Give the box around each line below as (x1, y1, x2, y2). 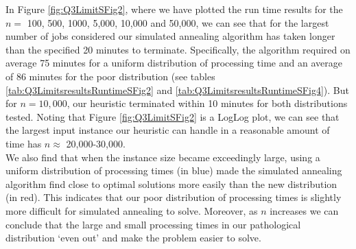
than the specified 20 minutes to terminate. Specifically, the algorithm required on (5, 42, 351, 56)
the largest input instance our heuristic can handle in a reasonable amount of (5, 123, 330, 137)
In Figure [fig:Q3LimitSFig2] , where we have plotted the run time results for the (5, 2, 343, 16)
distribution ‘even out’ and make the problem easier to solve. (5, 230, 261, 245)
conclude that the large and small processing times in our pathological (5, 217, 301, 231)
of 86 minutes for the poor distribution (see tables (5, 69, 215, 83)
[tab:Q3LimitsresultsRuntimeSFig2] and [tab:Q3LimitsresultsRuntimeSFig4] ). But (5, 82, 349, 97)
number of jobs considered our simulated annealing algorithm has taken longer (5, 29, 335, 43)
